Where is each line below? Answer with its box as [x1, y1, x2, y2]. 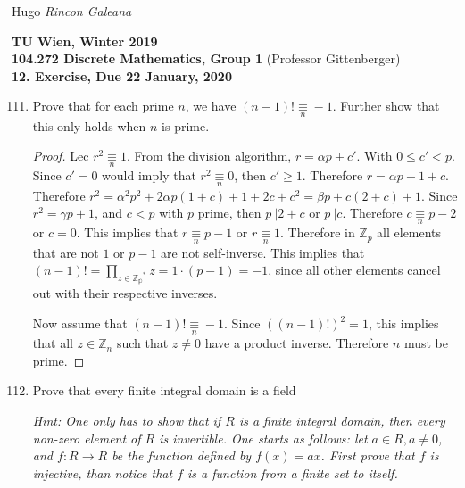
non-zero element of [32, 428, 141, 447]
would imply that [102, 166, 196, 185]
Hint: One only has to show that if [32, 411, 221, 430]
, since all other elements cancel [268, 261, 441, 279]
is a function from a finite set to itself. [187, 463, 398, 482]
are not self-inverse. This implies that [161, 243, 365, 261]
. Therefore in [280, 223, 355, 242]
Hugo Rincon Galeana [12, 2, 132, 20]
